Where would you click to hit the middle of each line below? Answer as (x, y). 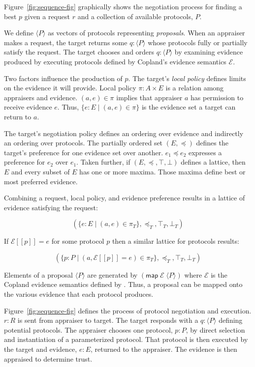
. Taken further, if (103, 162)
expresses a (205, 152)
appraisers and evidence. (41, 97)
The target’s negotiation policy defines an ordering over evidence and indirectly (124, 133)
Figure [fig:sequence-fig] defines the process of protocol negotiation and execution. (128, 310)
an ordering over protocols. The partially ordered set (83, 143)
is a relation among (195, 88)
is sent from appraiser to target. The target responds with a (108, 320)
